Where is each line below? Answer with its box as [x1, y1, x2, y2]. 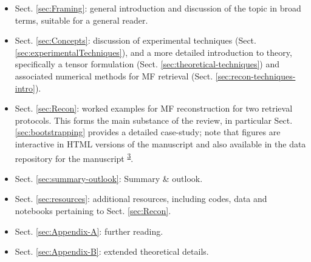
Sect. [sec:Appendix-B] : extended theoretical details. [15, 245, 209, 258]
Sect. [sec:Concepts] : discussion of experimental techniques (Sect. [15, 34, 256, 47]
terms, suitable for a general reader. [15, 13, 148, 26]
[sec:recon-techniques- [215, 69, 296, 82]
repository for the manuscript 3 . [15, 150, 134, 164]
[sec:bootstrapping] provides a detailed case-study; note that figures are [15, 126, 281, 138]
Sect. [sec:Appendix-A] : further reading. [15, 224, 163, 237]
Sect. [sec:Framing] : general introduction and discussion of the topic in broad [15, 2, 301, 14]
